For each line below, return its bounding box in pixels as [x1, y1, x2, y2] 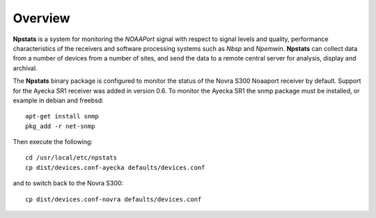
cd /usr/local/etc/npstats [25, 154, 118, 162]
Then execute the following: [13, 138, 93, 146]
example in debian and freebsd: [13, 96, 104, 104]
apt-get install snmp [25, 112, 99, 120]
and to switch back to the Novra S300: [13, 179, 124, 187]
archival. [13, 63, 38, 72]
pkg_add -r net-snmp [25, 122, 95, 130]
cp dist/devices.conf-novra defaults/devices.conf [25, 195, 202, 203]
